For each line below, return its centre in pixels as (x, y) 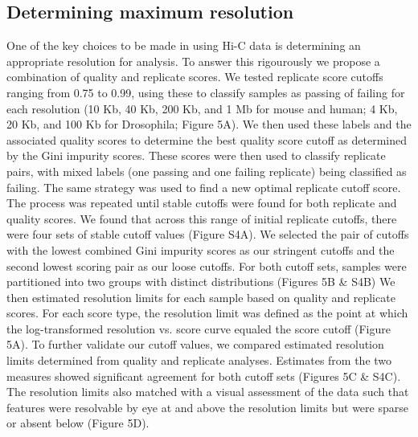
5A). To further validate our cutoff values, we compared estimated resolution (195, 344)
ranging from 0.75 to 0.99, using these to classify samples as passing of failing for (206, 92)
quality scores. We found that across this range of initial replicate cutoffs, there (202, 218)
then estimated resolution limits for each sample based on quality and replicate (201, 297)
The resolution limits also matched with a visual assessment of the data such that (208, 392)
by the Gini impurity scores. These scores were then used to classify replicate (196, 155)
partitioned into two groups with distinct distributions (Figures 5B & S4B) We (201, 282)
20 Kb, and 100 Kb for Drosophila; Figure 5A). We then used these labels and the (209, 124)
